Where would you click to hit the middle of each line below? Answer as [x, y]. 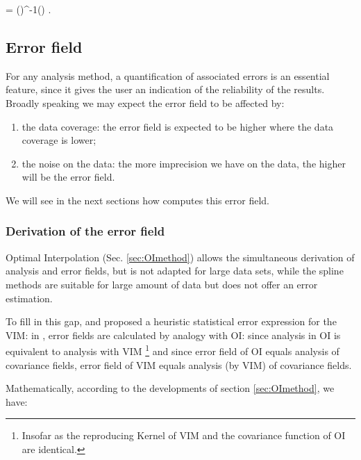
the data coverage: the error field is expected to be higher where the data [178, 126]
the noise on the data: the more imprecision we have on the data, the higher [184, 163]
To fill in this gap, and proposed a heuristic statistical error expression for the [171, 321]
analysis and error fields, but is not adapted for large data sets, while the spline [175, 271]
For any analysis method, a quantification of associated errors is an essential [168, 75]
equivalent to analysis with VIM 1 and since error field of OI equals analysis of [173, 350]
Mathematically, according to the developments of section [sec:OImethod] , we [170, 388]
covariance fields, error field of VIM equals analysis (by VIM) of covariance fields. [179, 364]
